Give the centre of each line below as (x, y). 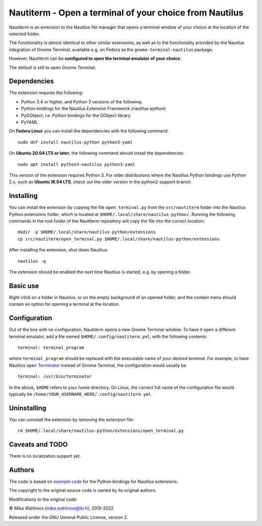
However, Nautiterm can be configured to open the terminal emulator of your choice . (95, 59)
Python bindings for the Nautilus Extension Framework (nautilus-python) (93, 109)
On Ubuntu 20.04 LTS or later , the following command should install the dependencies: (97, 153)
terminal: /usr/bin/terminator (55, 377)
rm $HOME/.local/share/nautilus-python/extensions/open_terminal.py (101, 431)
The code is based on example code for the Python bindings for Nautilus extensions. (93, 481)
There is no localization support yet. (45, 456)
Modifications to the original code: (43, 499)
